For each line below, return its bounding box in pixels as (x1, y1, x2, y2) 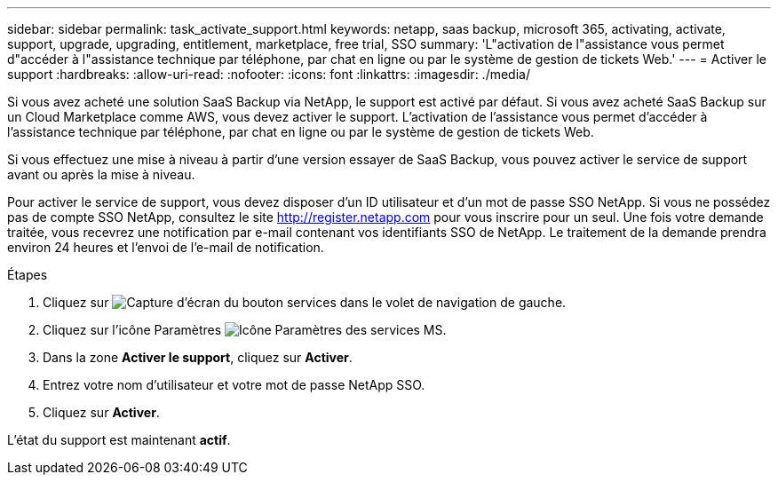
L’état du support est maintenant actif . (7, 432, 231, 447)
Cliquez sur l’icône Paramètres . (43, 322, 447, 337)
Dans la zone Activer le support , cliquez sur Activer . (43, 350, 353, 365)
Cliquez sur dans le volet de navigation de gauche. (43, 295, 567, 310)
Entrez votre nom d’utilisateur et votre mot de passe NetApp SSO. (43, 377, 425, 392)
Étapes (7, 267, 48, 282)
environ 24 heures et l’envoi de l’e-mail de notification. (7, 240, 324, 255)
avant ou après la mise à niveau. (7, 167, 195, 182)
